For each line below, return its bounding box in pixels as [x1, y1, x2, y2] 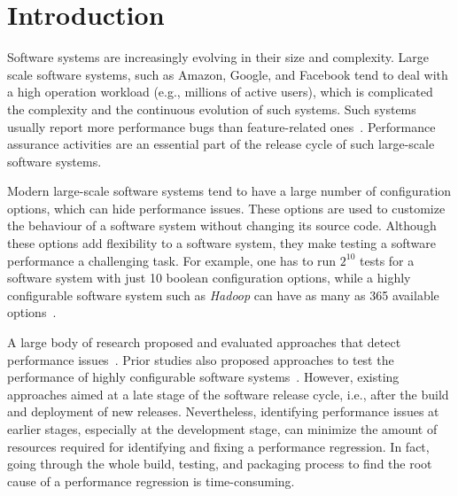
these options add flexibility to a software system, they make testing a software [7, 234, 436, 252]
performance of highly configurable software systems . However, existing [7, 368, 400, 386]
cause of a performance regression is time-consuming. [7, 471, 295, 490]
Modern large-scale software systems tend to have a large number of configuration [7, 182, 452, 200]
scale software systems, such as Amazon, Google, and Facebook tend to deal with [7, 65, 448, 83]
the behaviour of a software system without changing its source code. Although [7, 216, 437, 235]
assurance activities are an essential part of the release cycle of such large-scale [7, 135, 435, 153]
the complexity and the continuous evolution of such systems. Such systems [7, 99, 416, 118]
